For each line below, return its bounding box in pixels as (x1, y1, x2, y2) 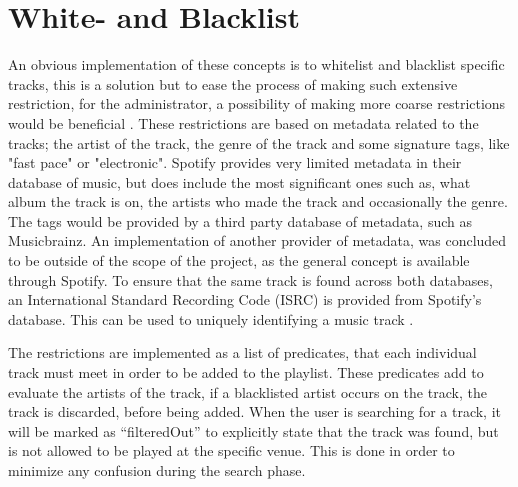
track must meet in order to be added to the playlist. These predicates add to (8, 362, 484, 383)
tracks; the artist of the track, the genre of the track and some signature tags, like (8, 132, 510, 153)
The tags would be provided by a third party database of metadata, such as (8, 210, 472, 231)
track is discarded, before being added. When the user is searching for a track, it (8, 401, 501, 422)
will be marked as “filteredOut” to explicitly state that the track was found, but (8, 420, 499, 441)
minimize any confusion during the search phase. (8, 460, 306, 480)
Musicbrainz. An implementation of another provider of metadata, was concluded (8, 230, 507, 251)
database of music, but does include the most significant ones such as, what (8, 171, 471, 192)
